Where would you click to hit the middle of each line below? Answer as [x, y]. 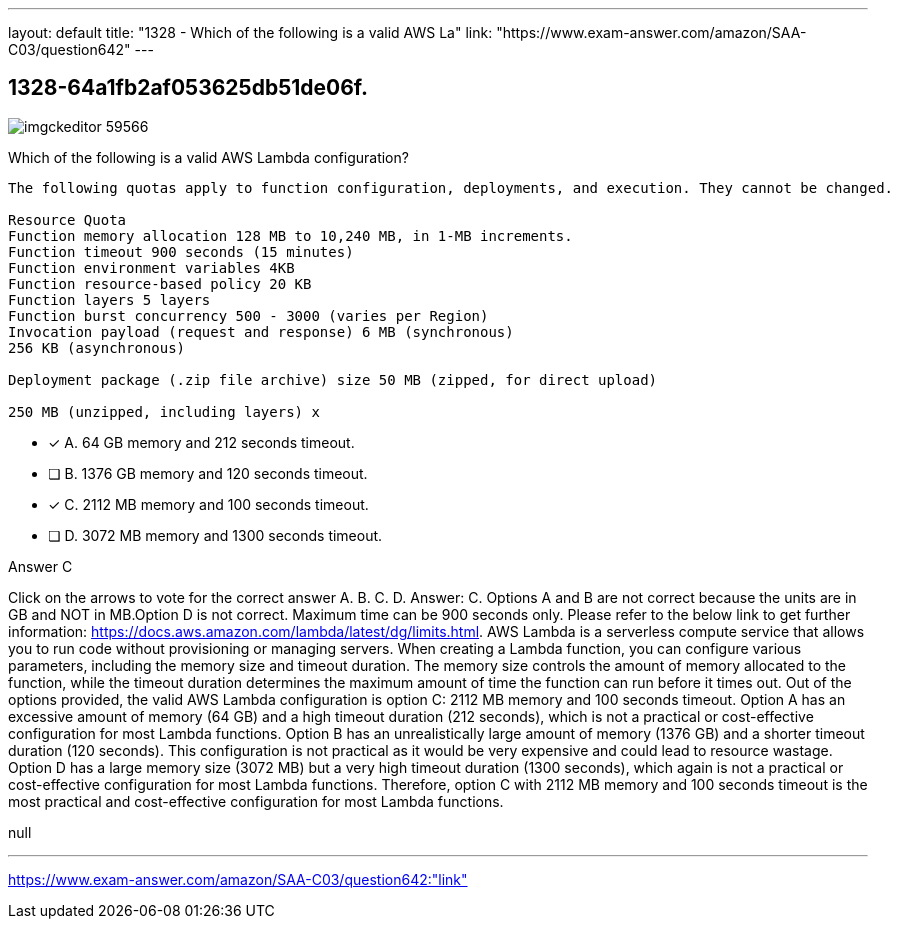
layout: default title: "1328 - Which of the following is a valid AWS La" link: [250, 32]
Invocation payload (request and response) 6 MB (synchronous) [261, 331]
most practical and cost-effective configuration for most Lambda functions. [256, 801]
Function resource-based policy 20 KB [160, 283]
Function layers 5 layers [109, 299]
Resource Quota [67, 219]
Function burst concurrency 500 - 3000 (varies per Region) [248, 315]
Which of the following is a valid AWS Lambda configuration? [208, 157]
